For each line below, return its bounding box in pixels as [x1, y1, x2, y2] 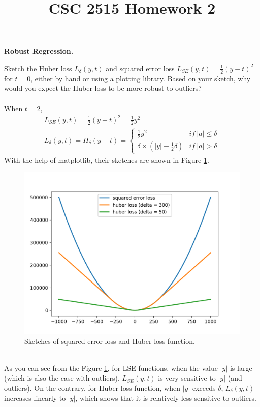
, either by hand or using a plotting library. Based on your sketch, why [30, 73, 251, 83]
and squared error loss [106, 62, 175, 73]
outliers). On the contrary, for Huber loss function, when [4, 383, 180, 393]
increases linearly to [4, 392, 66, 403]
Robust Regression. [4, 46, 74, 56]
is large [230, 362, 252, 373]
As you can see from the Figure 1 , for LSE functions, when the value [4, 362, 218, 373]
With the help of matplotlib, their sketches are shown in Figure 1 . [4, 154, 209, 165]
